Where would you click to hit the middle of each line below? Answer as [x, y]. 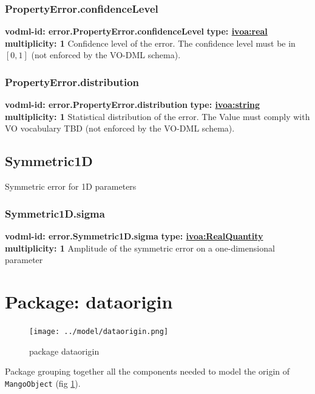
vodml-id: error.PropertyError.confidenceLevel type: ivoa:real [136, 31]
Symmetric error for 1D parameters [71, 186]
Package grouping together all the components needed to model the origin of [147, 371]
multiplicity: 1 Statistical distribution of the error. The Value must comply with [157, 116]
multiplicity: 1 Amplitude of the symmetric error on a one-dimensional [140, 248]
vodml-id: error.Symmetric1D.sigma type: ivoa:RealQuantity [134, 236]
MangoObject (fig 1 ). [43, 383]
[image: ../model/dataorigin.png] [99, 331]
